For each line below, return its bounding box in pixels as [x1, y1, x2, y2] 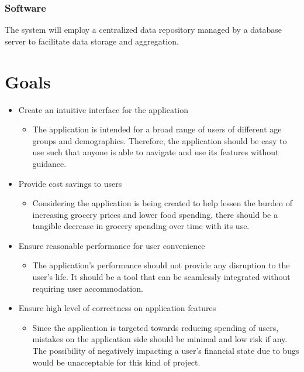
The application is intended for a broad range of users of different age [32, 123, 282, 135]
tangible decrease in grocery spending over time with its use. [32, 220, 250, 232]
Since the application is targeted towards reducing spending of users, [32, 321, 279, 333]
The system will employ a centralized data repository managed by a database [5, 23, 282, 36]
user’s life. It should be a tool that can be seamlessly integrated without [32, 271, 291, 283]
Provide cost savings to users [18, 177, 122, 189]
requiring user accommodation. [32, 282, 143, 294]
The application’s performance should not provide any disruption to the [32, 259, 290, 271]
